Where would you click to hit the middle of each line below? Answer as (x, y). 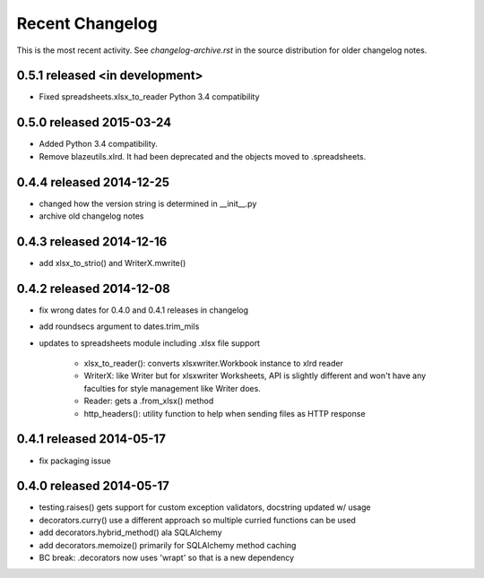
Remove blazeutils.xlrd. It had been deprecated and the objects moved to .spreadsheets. (203, 156)
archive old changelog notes (91, 216)
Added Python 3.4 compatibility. (99, 144)
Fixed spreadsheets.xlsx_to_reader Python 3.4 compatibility (149, 97)
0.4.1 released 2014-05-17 (91, 439)
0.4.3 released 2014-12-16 (92, 242)
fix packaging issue (75, 461)
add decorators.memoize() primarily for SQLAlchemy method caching (168, 545)
